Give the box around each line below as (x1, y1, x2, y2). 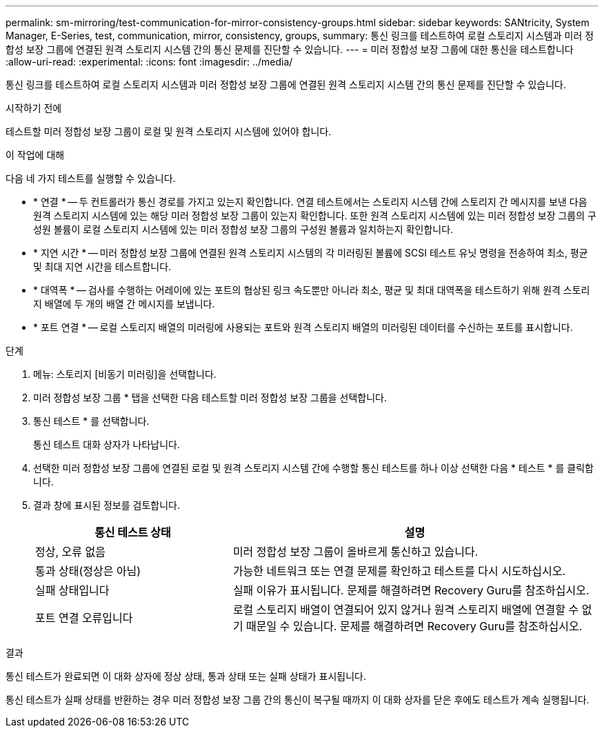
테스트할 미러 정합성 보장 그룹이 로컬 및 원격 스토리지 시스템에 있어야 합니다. (6, 125, 332, 137)
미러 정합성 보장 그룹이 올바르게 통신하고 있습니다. (232, 545, 479, 559)
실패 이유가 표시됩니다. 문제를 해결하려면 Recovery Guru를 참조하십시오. (232, 583, 590, 597)
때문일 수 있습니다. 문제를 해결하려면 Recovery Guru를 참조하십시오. (246, 619, 583, 633)
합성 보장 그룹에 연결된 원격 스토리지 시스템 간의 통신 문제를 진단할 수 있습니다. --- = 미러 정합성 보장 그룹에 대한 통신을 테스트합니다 (6, 43, 574, 55)
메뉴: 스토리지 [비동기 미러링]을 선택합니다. (33, 368, 217, 380)
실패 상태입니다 (35, 583, 110, 597)
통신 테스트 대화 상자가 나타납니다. (33, 439, 180, 450)
